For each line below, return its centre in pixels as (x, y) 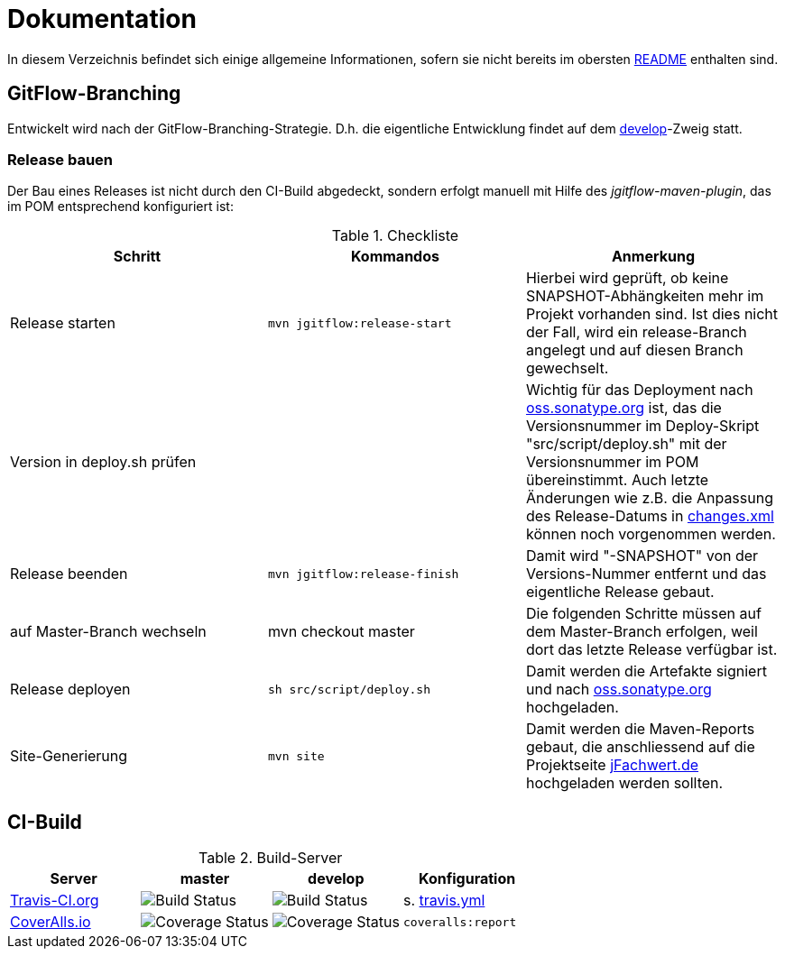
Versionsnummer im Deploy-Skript (642, 426)
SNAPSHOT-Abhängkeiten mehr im (645, 296)
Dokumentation (102, 19)
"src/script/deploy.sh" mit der (626, 444)
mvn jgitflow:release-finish (363, 574)
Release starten (63, 323)
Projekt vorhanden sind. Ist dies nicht (652, 314)
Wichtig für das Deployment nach (639, 390)
